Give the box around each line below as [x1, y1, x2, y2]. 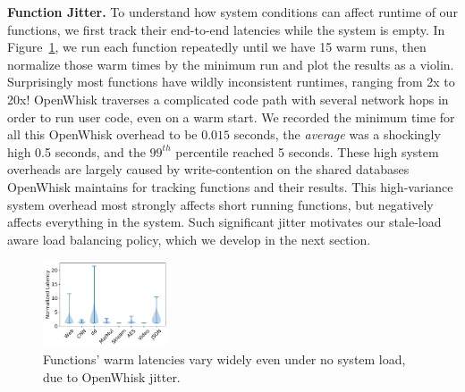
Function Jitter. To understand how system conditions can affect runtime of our [7, 3, 458, 21]
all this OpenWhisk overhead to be [7, 125, 198, 144]
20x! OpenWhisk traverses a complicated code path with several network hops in [7, 89, 449, 108]
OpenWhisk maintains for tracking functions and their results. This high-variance [7, 177, 453, 196]
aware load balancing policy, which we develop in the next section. [7, 229, 371, 248]
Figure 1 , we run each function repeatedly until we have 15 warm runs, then [7, 38, 427, 56]
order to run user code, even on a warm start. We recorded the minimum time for [7, 107, 455, 126]
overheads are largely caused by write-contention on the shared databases [7, 160, 410, 179]
